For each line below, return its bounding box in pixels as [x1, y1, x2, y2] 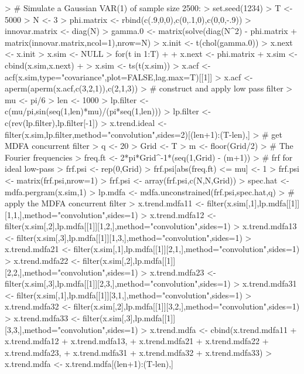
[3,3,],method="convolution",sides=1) [5, 323, 138, 335]
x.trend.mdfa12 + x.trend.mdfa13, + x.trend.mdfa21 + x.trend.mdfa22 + [5, 335, 269, 347]
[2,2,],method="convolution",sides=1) [5, 266, 138, 278]
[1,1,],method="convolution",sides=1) [5, 208, 138, 220]
